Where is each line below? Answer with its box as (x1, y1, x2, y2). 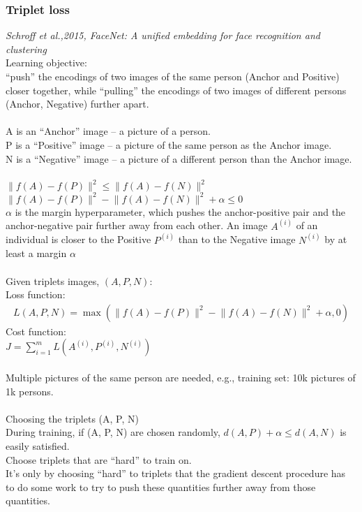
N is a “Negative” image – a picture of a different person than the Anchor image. (6, 151, 352, 166)
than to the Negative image (178, 232, 296, 247)
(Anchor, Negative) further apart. (6, 96, 149, 111)
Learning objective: (6, 55, 87, 70)
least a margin (6, 246, 67, 261)
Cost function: (6, 323, 66, 338)
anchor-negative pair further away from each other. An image (6, 218, 268, 233)
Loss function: (6, 287, 66, 302)
